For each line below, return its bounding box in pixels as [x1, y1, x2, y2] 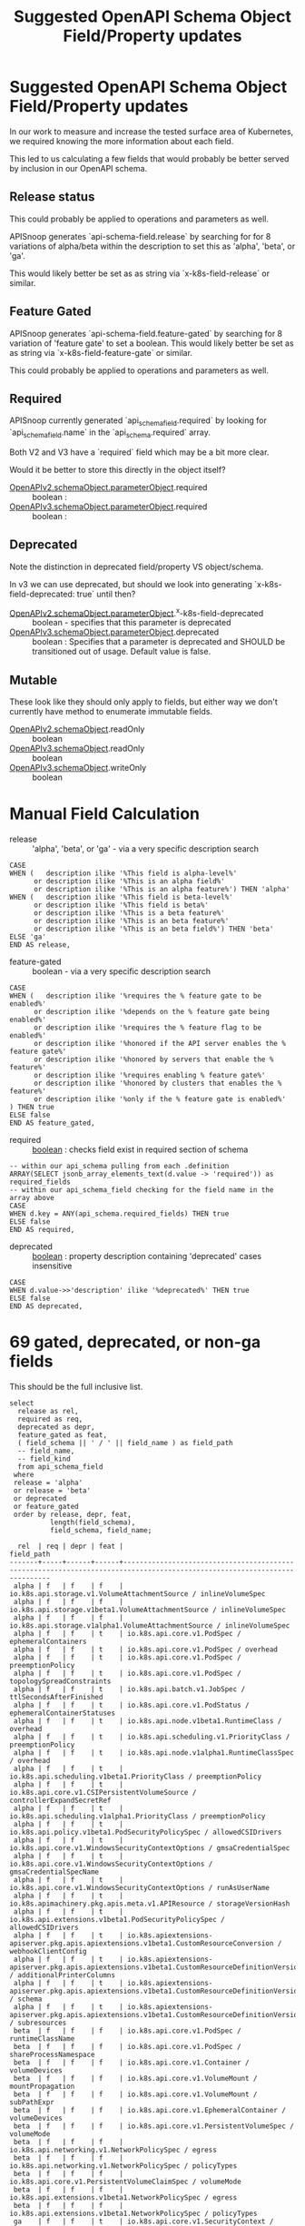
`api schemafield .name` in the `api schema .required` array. [9, 427, 211, 439]
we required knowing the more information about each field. [9, 135, 234, 146]
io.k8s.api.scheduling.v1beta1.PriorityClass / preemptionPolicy [9, 1772, 261, 1781]
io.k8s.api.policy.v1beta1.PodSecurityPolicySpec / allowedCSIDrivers [9, 1827, 282, 1837]
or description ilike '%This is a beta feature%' [33, 909, 225, 918]
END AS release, [9, 941, 71, 950]
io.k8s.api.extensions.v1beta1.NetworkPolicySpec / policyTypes [9, 2209, 258, 2219]
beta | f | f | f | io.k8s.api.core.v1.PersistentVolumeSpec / [13, 2122, 295, 2131]
